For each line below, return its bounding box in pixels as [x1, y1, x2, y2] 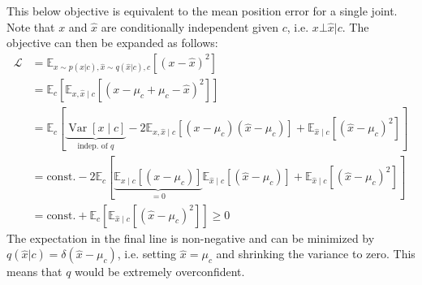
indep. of [77, 142, 108, 151]
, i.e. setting [117, 245, 177, 262]
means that [6, 263, 62, 280]
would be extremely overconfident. [75, 263, 245, 280]
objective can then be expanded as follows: [6, 34, 218, 51]
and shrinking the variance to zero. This [216, 245, 416, 262]
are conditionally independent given [101, 18, 279, 35]
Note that [6, 18, 55, 35]
